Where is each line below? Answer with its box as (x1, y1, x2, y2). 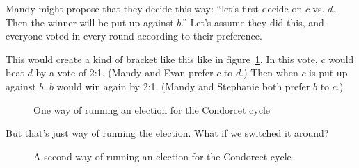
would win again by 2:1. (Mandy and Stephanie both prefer (56, 78, 310, 93)
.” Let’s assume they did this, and (181, 15, 324, 29)
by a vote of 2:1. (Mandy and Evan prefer (35, 65, 214, 80)
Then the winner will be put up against (6, 15, 174, 29)
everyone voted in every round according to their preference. (6, 28, 262, 43)
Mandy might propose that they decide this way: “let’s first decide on (6, 1, 303, 15)
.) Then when (241, 65, 298, 80)
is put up (309, 65, 348, 80)
